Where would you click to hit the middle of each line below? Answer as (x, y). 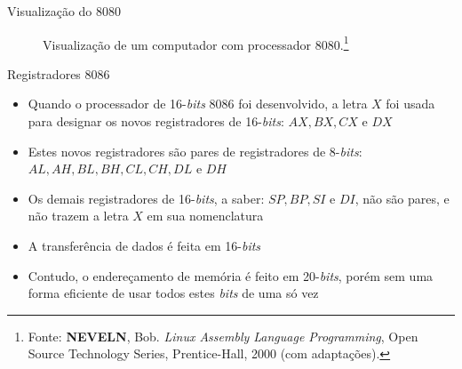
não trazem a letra (78, 216)
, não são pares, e (402, 198)
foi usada (410, 104)
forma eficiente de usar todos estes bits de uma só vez (173, 293)
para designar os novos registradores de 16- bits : (156, 121)
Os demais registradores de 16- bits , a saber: (146, 198)
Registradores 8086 (59, 73)
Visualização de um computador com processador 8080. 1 (196, 43)
